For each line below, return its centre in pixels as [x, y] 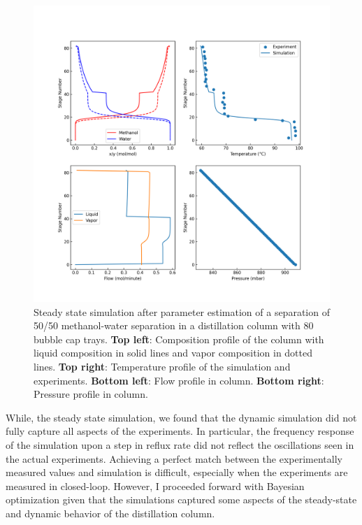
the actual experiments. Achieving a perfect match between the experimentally [174, 458]
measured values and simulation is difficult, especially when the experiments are [177, 472]
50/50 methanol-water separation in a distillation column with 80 [174, 325]
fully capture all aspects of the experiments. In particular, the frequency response [180, 431]
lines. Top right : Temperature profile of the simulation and [162, 366]
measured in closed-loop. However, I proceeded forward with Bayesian [155, 486]
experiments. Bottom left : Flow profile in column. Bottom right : [179, 380]
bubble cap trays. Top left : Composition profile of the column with [179, 339]
